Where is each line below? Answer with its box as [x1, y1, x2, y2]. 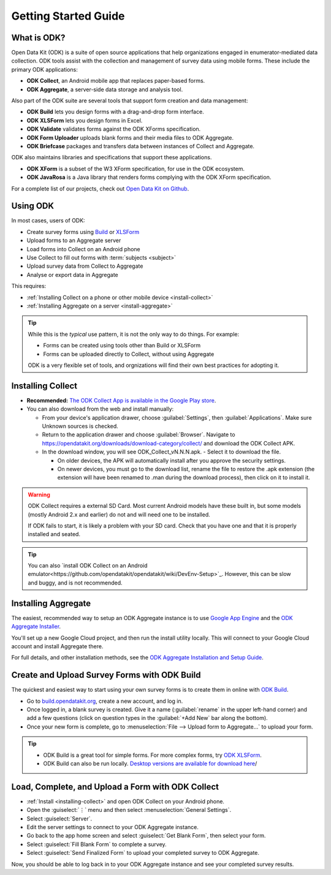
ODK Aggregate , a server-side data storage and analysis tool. [26, 86, 183, 93]
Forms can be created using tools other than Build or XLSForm [43, 342, 201, 349]
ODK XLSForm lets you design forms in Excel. [26, 116, 143, 124]
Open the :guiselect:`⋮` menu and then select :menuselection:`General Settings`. [26, 806, 232, 814]
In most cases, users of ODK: [11, 217, 85, 224]
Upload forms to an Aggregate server [26, 237, 121, 244]
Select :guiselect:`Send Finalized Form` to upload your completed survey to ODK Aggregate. [26, 849, 260, 857]
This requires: [11, 282, 47, 290]
